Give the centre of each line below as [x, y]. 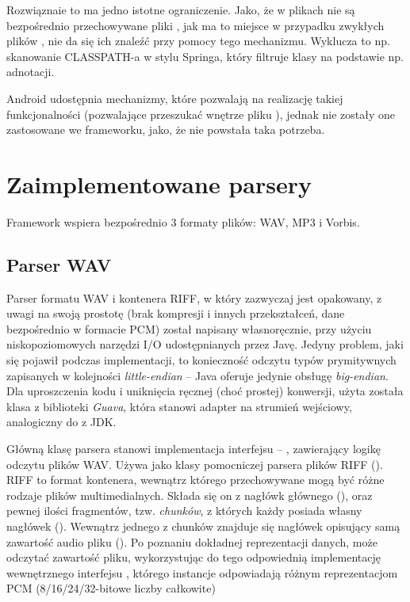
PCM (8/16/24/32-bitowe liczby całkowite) [111, 588]
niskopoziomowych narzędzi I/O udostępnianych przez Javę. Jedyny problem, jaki [205, 344]
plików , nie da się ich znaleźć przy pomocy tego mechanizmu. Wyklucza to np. [198, 41]
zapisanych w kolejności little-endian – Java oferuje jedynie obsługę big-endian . [197, 375]
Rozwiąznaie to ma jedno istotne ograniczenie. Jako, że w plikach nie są [181, 10]
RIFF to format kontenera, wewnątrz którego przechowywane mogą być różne [195, 480]
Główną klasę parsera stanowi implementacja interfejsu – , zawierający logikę [194, 449]
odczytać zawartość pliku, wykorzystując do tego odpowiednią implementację [194, 557]
